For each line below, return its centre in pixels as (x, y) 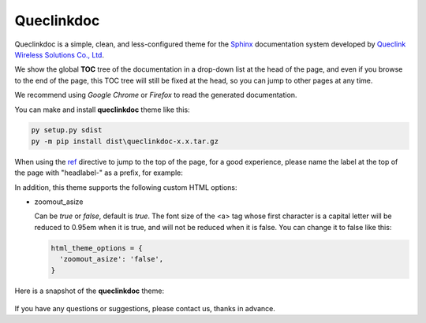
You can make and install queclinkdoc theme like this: (102, 110)
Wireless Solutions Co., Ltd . (59, 54)
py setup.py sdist (67, 130)
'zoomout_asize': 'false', (112, 259)
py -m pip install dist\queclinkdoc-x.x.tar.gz (125, 141)
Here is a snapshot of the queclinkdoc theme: (90, 291)
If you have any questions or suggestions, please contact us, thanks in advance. (145, 308)
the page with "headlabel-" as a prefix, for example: (99, 173)
